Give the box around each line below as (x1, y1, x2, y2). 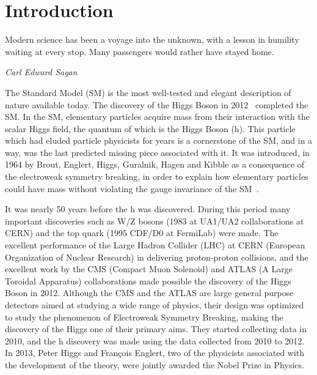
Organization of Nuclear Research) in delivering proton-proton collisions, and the (5, 250, 308, 263)
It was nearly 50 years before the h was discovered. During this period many (5, 202, 291, 215)
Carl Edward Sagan (5, 65, 78, 78)
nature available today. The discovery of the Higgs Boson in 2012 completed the (5, 98, 308, 111)
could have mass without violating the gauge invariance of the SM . (5, 182, 259, 195)
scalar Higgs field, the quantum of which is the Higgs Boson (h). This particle (5, 122, 296, 135)
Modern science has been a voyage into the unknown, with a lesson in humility (5, 33, 299, 46)
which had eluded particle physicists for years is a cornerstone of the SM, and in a (5, 134, 313, 147)
